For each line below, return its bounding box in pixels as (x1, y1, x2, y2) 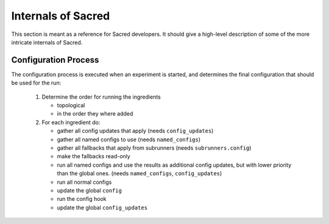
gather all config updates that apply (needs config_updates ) (57, 127, 214, 135)
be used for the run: (11, 79, 62, 86)
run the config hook (57, 195, 107, 203)
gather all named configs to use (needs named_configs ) (57, 136, 201, 143)
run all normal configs (57, 178, 112, 186)
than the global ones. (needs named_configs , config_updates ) (57, 170, 222, 177)
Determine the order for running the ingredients (41, 93, 161, 100)
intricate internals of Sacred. (11, 38, 83, 46)
